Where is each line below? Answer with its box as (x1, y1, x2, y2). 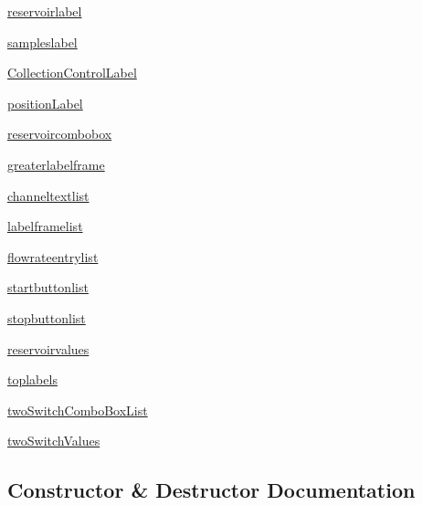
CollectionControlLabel (7, 63, 137, 82)
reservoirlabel (7, 2, 82, 20)
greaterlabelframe (7, 154, 105, 174)
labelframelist (7, 216, 83, 236)
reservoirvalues (7, 339, 90, 358)
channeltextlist (7, 185, 90, 205)
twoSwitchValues (7, 431, 100, 450)
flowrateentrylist (7, 247, 99, 266)
